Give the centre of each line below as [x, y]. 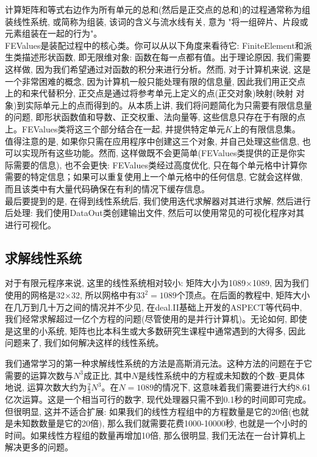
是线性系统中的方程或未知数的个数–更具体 [221, 375]
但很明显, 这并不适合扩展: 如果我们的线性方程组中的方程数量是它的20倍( [148, 411]
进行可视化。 [30, 224]
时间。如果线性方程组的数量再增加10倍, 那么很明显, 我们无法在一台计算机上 [155, 435]
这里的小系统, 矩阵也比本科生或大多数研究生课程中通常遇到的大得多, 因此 [159, 330]
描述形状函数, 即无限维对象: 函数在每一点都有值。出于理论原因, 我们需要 [166, 57]
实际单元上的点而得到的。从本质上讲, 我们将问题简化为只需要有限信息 [164, 105]
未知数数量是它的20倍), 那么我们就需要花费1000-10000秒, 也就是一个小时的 [160, 423]
